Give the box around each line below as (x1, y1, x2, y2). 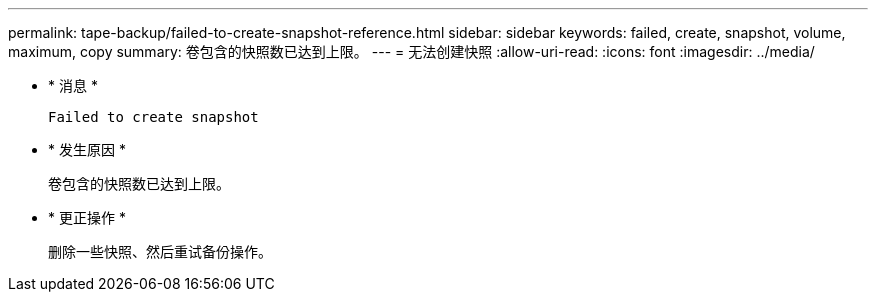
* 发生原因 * (48, 141, 126, 158)
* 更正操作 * (48, 209, 126, 226)
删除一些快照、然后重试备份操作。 (48, 243, 272, 260)
